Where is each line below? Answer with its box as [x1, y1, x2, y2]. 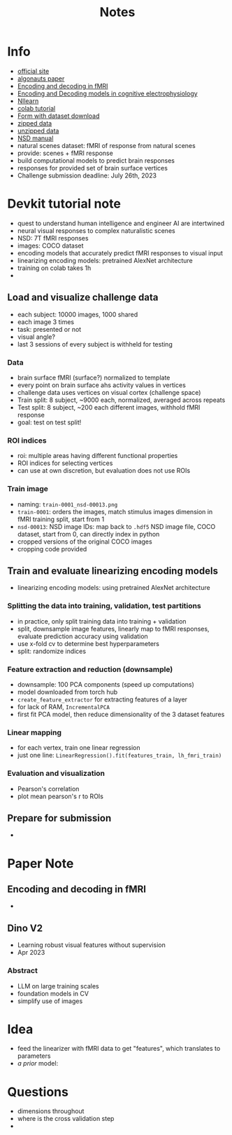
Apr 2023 [17, 948, 45, 957]
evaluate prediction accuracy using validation [17, 632, 148, 640]
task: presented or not [17, 325, 82, 333]
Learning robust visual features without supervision [17, 941, 166, 949]
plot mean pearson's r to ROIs [17, 792, 103, 800]
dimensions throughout [17, 1107, 85, 1115]
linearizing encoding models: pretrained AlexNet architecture [17, 256, 194, 264]
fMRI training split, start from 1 [17, 515, 105, 523]
